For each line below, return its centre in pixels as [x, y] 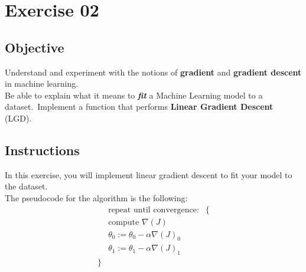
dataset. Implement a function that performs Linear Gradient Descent [139, 106]
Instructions [42, 150]
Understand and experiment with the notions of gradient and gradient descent [153, 72]
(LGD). [18, 118]
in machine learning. [42, 83]
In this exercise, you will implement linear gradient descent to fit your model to [149, 174]
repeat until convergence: [154, 210]
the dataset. [26, 186]
